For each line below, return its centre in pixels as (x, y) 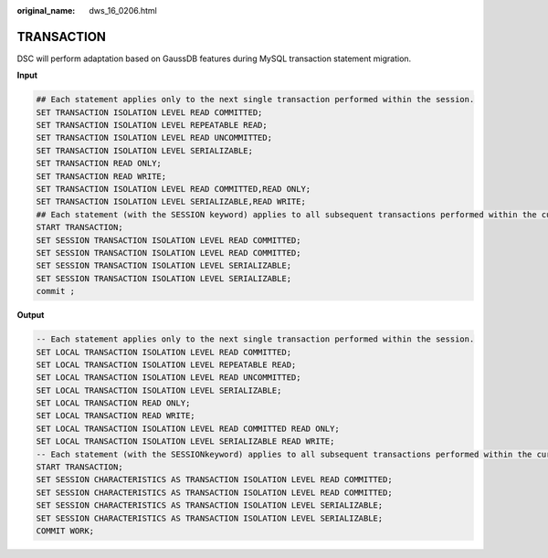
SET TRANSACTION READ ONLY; (99, 163)
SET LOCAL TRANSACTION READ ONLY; (113, 403)
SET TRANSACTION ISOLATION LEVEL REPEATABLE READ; (152, 125)
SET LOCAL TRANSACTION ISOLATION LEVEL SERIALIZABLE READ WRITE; (185, 442)
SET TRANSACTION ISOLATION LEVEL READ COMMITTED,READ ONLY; (174, 189)
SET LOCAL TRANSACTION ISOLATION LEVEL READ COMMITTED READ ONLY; (188, 428)
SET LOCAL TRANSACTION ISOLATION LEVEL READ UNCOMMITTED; (169, 378)
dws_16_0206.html (123, 11)
